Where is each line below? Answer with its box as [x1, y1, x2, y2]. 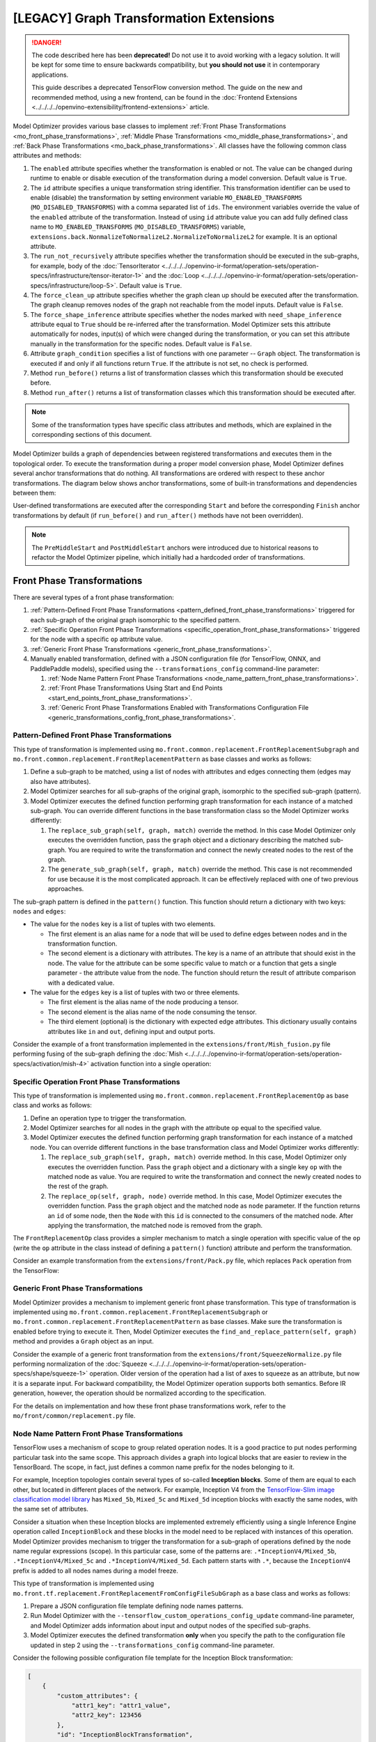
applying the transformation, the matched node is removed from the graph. [47, 1221, 263, 1229]
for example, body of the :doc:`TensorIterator [30, 261, 160, 270]
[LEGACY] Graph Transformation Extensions [13, 10, 275, 26]
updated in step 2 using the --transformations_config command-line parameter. [30, 1641, 275, 1649]
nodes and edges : [13, 907, 66, 916]
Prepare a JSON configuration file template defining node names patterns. [30, 1601, 244, 1610]
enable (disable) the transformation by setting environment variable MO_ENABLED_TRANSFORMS [30, 194, 303, 202]
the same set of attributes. [13, 1505, 88, 1513]
